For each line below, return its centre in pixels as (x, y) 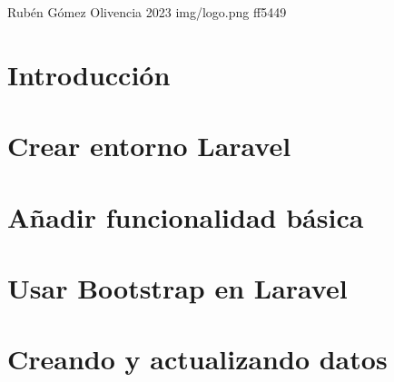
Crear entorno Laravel (149, 146)
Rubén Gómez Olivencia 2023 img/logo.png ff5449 (147, 12)
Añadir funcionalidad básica (186, 216)
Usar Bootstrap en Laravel (177, 287)
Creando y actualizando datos (197, 359)
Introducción (89, 74)
